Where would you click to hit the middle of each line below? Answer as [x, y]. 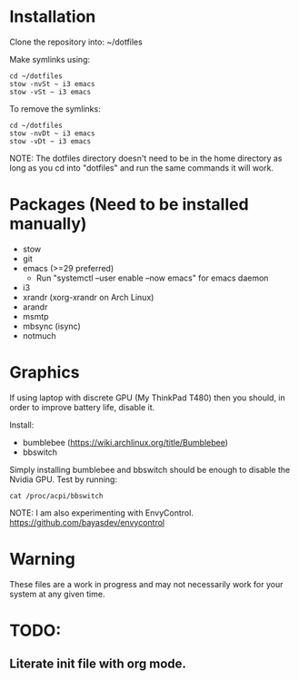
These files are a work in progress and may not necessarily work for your [146, 584]
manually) [48, 224]
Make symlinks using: [50, 59]
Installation [53, 17]
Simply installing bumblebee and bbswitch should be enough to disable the [150, 469]
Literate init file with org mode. [98, 664]
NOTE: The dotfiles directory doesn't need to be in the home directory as [146, 158]
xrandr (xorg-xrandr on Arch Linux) [88, 297]
